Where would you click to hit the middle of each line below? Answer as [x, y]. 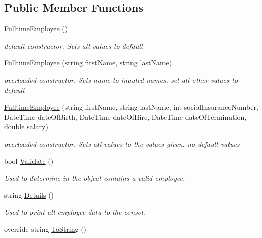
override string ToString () [45, 229]
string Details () [29, 195]
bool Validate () [29, 161]
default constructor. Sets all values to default [74, 45]
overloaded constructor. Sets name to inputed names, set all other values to [121, 79]
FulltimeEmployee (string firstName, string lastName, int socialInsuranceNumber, [131, 107]
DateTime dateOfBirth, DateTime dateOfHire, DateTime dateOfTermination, [125, 116]
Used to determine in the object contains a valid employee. [95, 178]
